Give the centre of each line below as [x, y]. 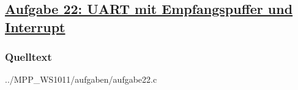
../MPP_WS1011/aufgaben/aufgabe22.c [81, 79]
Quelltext [28, 57]
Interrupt [35, 26]
